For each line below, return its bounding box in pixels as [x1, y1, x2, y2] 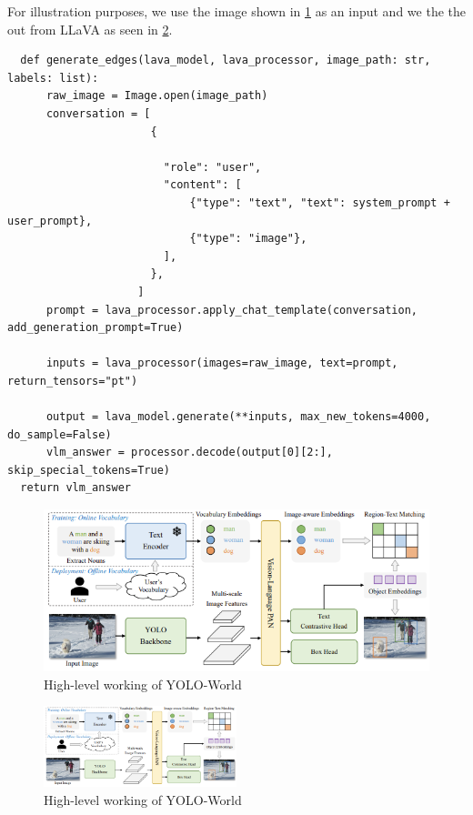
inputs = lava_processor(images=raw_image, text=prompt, [45, 357, 398, 370]
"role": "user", [163, 160, 262, 174]
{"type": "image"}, [189, 232, 307, 246]
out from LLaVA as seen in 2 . [7, 19, 173, 38]
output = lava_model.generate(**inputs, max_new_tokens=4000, [45, 410, 431, 424]
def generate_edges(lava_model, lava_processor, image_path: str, [20, 54, 431, 67]
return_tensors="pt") [7, 374, 138, 387]
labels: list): [7, 71, 99, 85]
